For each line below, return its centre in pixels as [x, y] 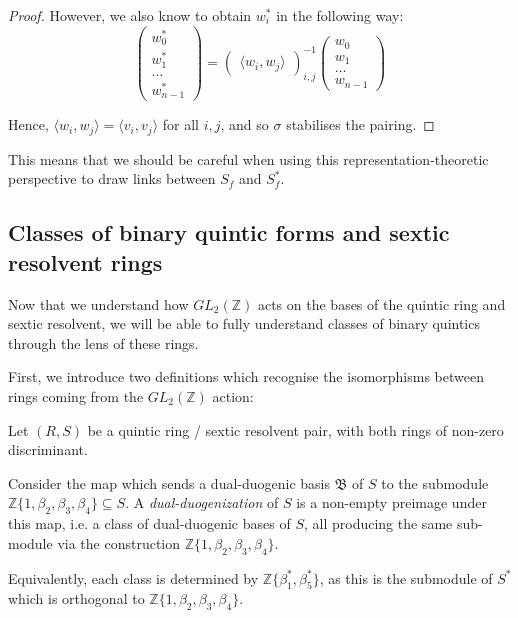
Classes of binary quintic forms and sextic [229, 232]
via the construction [119, 542]
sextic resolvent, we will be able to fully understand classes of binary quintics [244, 323]
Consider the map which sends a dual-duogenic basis [169, 482]
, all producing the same [378, 523]
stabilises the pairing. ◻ [360, 124]
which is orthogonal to [76, 598]
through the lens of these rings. [103, 342]
